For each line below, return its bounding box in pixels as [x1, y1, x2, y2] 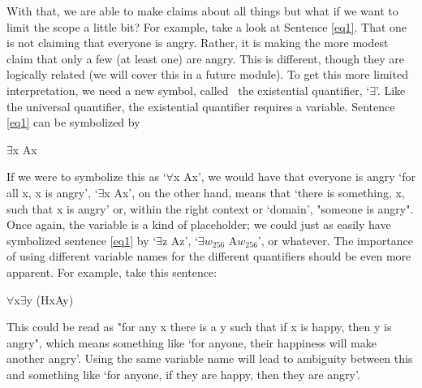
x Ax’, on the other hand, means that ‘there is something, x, [104, 183, 405, 200]
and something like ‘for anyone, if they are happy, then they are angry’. [6, 365, 360, 382]
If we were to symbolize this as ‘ [6, 168, 166, 185]
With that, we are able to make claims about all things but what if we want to [6, 2, 398, 19]
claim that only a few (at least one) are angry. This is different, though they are [6, 50, 404, 67]
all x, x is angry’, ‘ [6, 183, 98, 200]
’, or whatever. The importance [257, 231, 413, 248]
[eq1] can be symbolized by [6, 114, 140, 131]
